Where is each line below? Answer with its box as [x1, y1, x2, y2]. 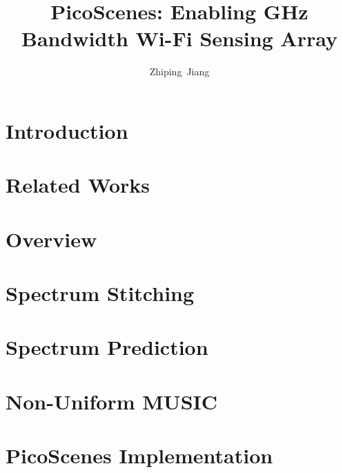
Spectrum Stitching [6, 279, 195, 307]
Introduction [6, 116, 128, 144]
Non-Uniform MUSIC [6, 387, 217, 415]
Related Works [6, 171, 150, 199]
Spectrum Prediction [6, 333, 208, 361]
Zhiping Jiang [149, 64, 210, 79]
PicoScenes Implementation [6, 441, 273, 470]
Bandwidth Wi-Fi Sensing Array [21, 24, 337, 52]
